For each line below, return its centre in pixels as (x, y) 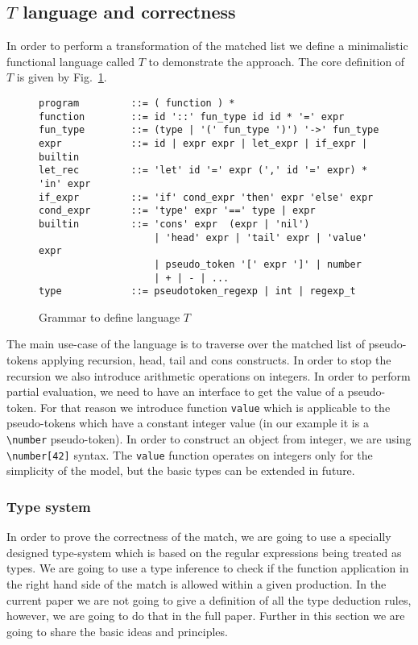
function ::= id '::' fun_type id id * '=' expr (192, 117)
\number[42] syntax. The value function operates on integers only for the (190, 454)
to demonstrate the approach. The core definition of (277, 61)
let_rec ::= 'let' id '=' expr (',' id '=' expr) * (203, 171)
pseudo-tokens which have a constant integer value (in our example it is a (188, 423)
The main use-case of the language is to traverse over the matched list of (186, 344)
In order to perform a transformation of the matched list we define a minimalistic (207, 46)
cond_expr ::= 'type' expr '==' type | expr (177, 211)
